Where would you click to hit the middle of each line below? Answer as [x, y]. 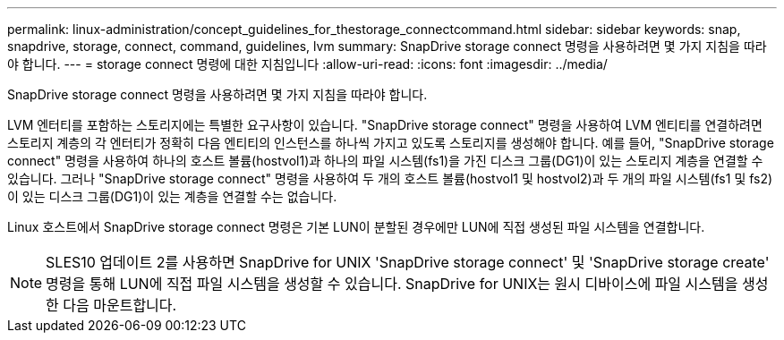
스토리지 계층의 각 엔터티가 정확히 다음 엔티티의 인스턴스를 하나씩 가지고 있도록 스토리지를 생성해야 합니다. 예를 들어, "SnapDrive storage [391, 143]
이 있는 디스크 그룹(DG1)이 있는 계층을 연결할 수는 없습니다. [172, 196]
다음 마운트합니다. [120, 305]
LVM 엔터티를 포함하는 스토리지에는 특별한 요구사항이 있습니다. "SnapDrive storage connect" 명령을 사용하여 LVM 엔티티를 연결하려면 [385, 125]
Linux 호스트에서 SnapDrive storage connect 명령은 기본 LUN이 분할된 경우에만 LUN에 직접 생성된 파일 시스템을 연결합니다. [356, 227]
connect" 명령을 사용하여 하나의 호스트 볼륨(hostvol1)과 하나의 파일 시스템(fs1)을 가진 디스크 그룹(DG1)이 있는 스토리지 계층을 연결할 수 [385, 161]
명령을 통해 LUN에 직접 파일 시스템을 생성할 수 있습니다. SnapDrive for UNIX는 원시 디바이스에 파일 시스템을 [392, 284]
